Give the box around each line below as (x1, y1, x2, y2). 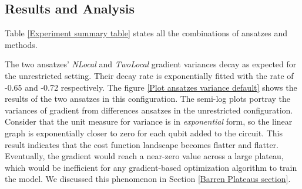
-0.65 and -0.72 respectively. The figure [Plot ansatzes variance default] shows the (5, 81, 297, 93)
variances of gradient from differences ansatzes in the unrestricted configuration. (5, 104, 293, 116)
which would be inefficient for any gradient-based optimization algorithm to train (5, 161, 297, 173)
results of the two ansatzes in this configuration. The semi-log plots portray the (5, 92, 291, 105)
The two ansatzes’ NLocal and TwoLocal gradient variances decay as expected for (5, 58, 297, 70)
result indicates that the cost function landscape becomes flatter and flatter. (5, 138, 279, 150)
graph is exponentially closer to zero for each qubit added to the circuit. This (5, 126, 283, 139)
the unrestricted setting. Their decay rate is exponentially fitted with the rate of (5, 69, 294, 81)
